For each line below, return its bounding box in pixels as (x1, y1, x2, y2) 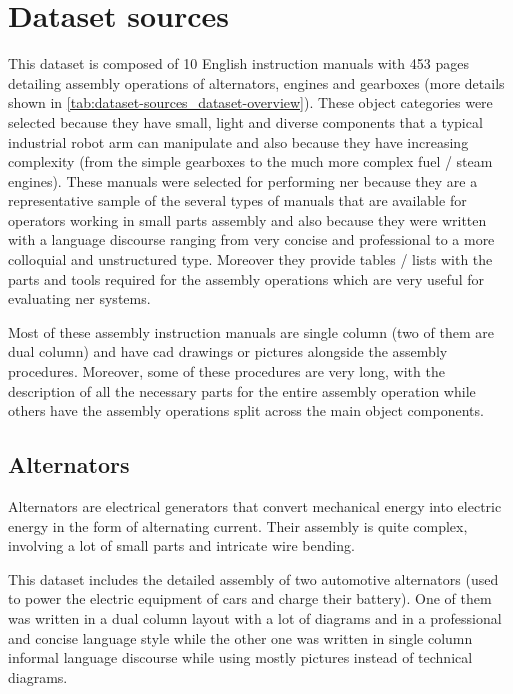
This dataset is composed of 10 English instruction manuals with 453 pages (8, 53, 469, 74)
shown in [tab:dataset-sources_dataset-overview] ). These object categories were (8, 92, 493, 113)
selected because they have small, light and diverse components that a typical (8, 111, 483, 132)
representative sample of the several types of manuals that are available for (8, 190, 467, 211)
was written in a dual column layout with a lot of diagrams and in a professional (8, 607, 502, 628)
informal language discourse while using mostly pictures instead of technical (8, 647, 473, 668)
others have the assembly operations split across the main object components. (8, 400, 484, 421)
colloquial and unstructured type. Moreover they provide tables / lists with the (8, 249, 493, 270)
